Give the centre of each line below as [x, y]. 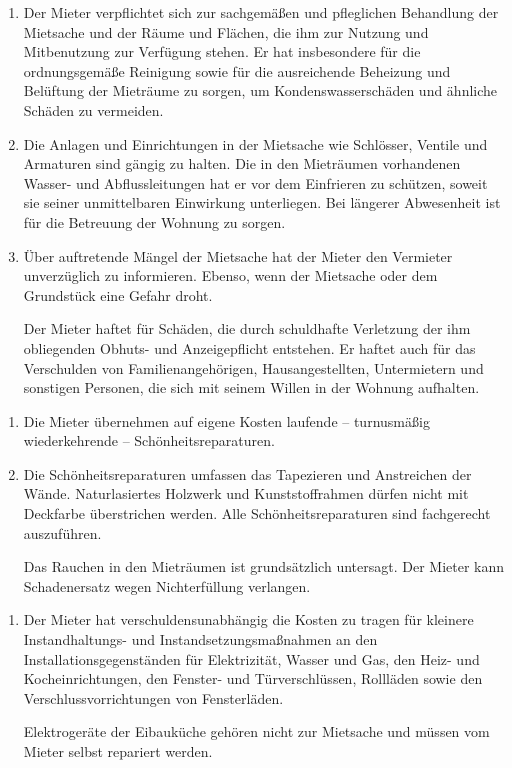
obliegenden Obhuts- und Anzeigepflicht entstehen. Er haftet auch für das [249, 347]
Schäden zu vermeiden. [93, 109]
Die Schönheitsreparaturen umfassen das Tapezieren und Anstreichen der [247, 473]
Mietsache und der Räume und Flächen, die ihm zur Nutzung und [226, 31]
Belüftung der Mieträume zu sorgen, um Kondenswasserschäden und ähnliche [260, 90]
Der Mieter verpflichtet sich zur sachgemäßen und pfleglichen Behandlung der [261, 12]
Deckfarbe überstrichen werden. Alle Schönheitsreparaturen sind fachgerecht [257, 513]
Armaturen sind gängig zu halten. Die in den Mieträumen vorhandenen [242, 163]
